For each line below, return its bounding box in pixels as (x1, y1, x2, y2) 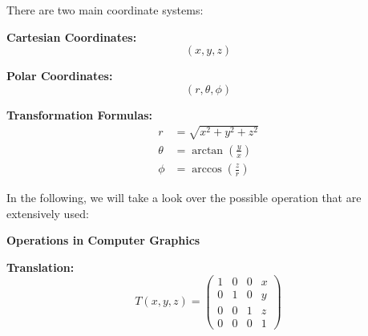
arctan (192, 144, 224, 156)
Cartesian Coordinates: (6, 28, 137, 45)
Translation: (6, 258, 75, 275)
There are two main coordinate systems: (6, 2, 204, 18)
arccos (192, 164, 222, 175)
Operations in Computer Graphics (6, 232, 200, 249)
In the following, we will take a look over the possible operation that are (6, 189, 362, 206)
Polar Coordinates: (6, 67, 113, 84)
